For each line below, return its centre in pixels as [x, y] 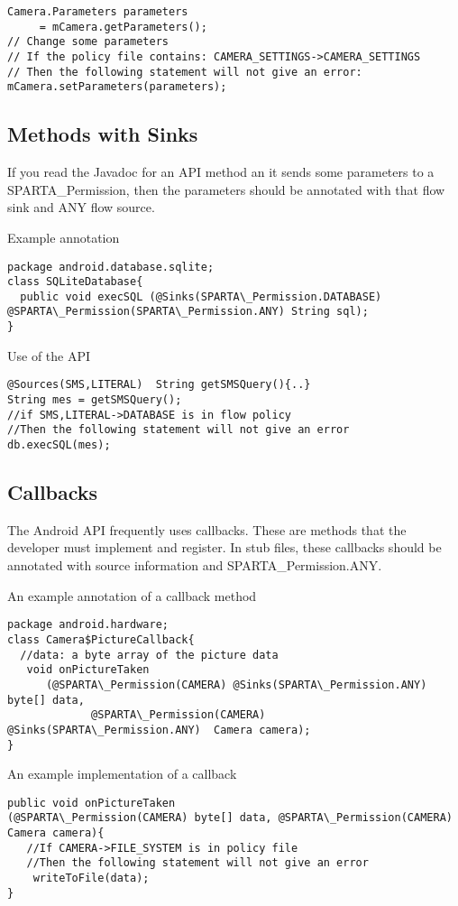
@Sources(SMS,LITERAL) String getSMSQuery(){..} [159, 385]
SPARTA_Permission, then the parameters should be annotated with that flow [226, 189]
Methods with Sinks [103, 134]
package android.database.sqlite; [111, 267]
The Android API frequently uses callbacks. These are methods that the [207, 529]
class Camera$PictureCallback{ [101, 639]
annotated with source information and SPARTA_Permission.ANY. [195, 565]
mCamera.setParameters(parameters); [117, 87]
